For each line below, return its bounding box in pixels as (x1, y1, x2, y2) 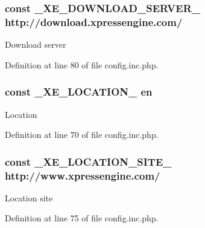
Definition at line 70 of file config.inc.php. (5, 128, 159, 141)
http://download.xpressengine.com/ (5, 14, 183, 29)
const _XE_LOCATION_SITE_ (5, 154, 172, 169)
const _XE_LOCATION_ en (5, 84, 153, 99)
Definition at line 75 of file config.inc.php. (5, 212, 159, 224)
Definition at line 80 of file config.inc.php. (5, 58, 159, 71)
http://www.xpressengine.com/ (5, 168, 160, 183)
